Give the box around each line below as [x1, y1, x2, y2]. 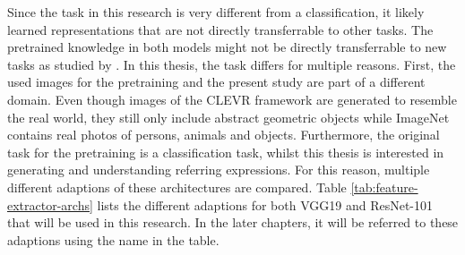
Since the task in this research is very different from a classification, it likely [7, 3, 425, 21]
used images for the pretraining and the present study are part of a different [7, 72, 426, 91]
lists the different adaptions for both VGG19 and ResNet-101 [97, 195, 434, 214]
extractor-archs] [7, 195, 93, 214]
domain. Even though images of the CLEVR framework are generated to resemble [7, 89, 457, 108]
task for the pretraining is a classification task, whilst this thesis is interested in [7, 142, 444, 161]
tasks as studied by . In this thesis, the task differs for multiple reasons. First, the [7, 55, 456, 73]
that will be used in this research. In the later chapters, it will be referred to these [7, 213, 459, 232]
